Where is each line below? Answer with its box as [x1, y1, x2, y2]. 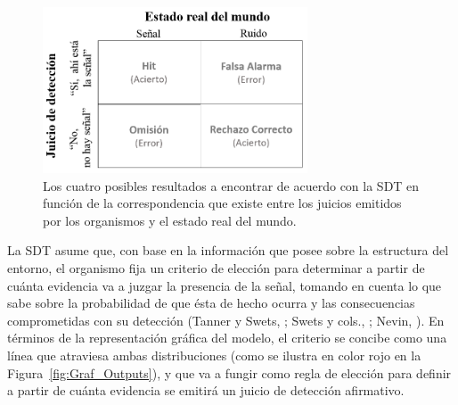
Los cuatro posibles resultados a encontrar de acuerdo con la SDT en [43, 176, 420, 194]
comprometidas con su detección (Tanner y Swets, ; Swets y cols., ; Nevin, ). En [7, 310, 445, 329]
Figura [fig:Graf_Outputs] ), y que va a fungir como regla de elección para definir [7, 363, 452, 382]
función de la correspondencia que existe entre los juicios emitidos [43, 194, 402, 212]
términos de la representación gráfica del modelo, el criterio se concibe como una [7, 328, 447, 347]
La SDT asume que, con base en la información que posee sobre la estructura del [7, 241, 449, 260]
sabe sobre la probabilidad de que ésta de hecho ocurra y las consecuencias [7, 293, 415, 312]
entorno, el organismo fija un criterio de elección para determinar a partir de [7, 259, 425, 277]
